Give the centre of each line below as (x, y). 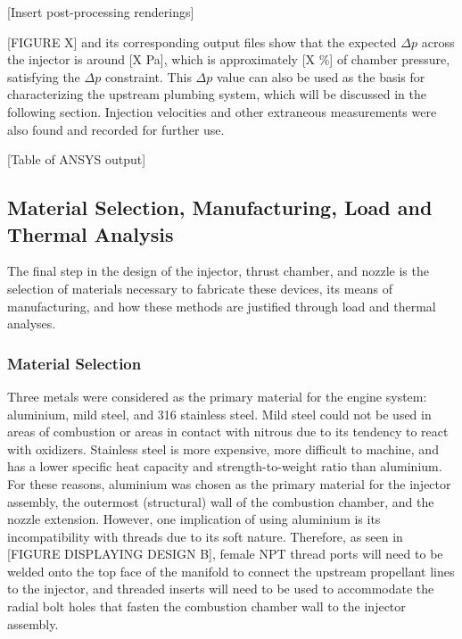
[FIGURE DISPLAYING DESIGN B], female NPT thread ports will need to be (225, 554)
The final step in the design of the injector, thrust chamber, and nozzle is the (218, 271)
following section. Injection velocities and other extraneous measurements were (222, 111)
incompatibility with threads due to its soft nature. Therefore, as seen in (205, 536)
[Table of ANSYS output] (77, 159)
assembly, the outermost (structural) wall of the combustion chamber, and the (221, 501)
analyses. (32, 324)
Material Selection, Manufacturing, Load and (220, 207)
